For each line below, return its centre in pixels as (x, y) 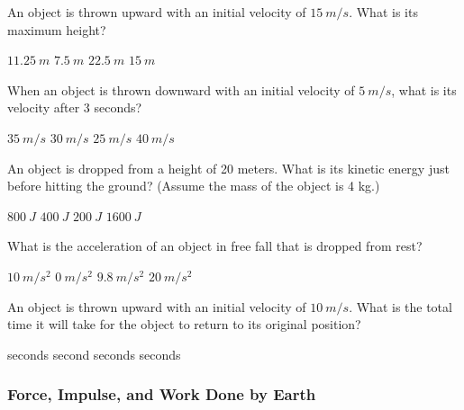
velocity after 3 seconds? (75, 107)
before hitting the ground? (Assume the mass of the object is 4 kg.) (194, 186)
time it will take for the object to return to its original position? (184, 324)
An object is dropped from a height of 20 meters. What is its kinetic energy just (228, 168)
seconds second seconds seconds (94, 354)
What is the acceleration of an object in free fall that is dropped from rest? (215, 246)
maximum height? (57, 29)
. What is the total (400, 306)
